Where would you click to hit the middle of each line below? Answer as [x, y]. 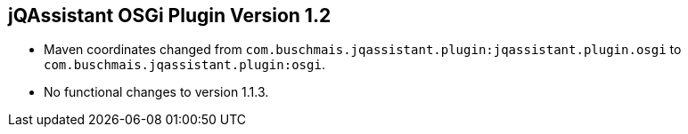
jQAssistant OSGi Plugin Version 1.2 [170, 16]
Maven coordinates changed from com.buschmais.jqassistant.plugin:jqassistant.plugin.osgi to [363, 50]
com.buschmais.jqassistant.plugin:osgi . [184, 65]
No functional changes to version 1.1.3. [156, 92]
